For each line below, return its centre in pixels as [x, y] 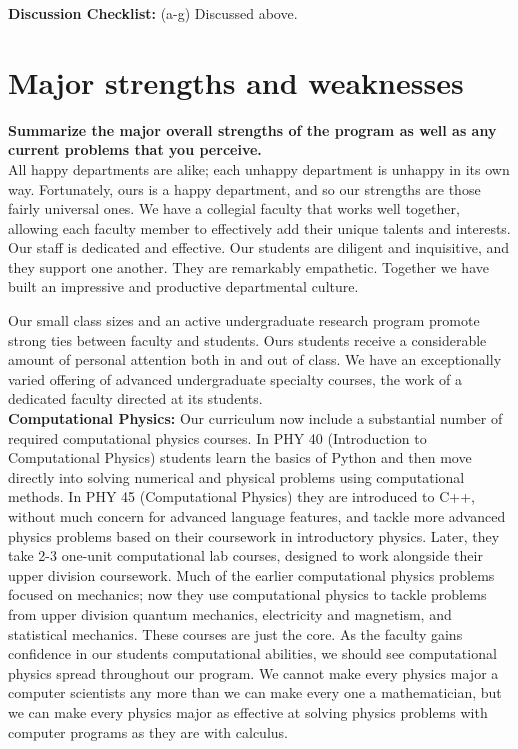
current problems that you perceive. [135, 149]
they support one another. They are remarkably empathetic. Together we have [248, 266]
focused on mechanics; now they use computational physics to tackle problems [247, 594]
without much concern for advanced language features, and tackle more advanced [257, 516]
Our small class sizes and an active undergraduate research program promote [244, 320]
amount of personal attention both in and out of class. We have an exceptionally [255, 359]
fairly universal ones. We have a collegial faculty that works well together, [234, 208]
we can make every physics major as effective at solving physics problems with [248, 711]
